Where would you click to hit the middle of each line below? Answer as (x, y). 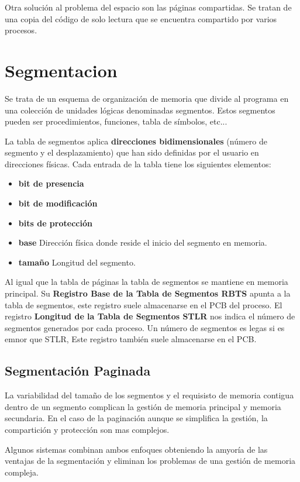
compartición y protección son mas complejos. (87, 429)
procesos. (21, 30)
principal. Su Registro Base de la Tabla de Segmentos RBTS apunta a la (148, 293)
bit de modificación (58, 203)
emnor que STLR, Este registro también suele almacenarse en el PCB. (131, 339)
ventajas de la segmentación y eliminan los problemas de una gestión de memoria (150, 461)
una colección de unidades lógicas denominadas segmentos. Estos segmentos (140, 110)
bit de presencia (51, 183)
